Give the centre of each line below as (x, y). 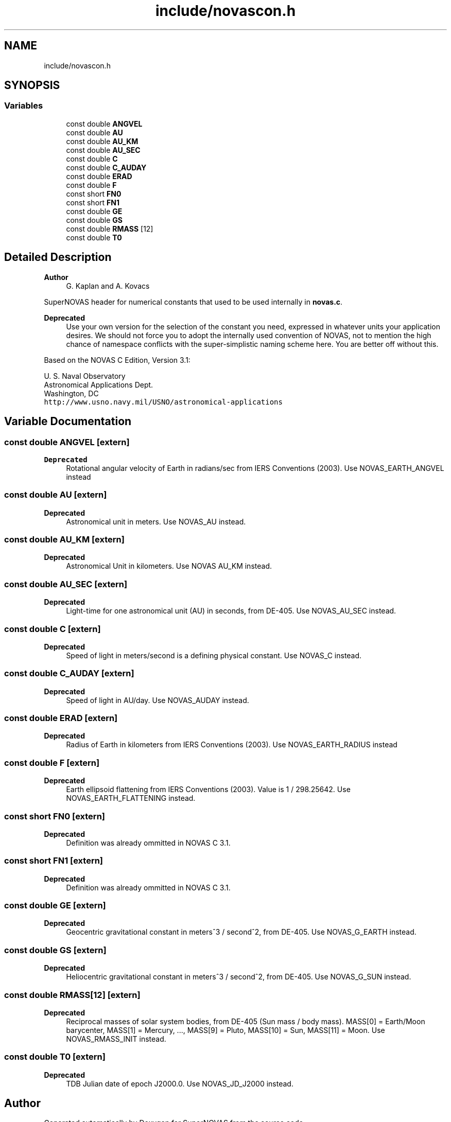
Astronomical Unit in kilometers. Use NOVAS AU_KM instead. (169, 566)
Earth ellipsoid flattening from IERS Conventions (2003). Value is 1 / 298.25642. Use (208, 790)
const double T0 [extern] (55, 1057)
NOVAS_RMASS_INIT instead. (116, 1039)
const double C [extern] (53, 629)
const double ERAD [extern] (61, 718)
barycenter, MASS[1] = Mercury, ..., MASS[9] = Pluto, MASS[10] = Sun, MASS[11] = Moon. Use (225, 1030)
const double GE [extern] (55, 905)
